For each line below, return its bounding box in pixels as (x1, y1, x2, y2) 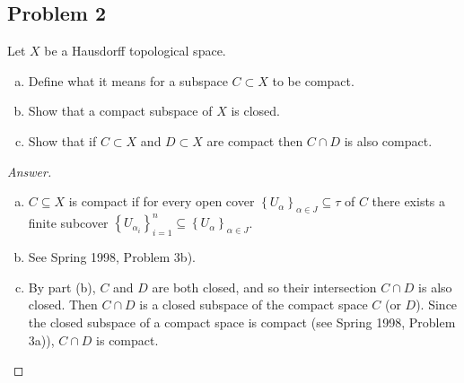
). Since (416, 295, 458, 314)
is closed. (231, 101, 280, 120)
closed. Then (28, 295, 98, 314)
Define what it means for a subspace (28, 71, 228, 90)
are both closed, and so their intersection (152, 277, 377, 296)
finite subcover (28, 213, 109, 231)
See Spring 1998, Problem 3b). (28, 248, 196, 266)
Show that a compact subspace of (28, 101, 213, 120)
